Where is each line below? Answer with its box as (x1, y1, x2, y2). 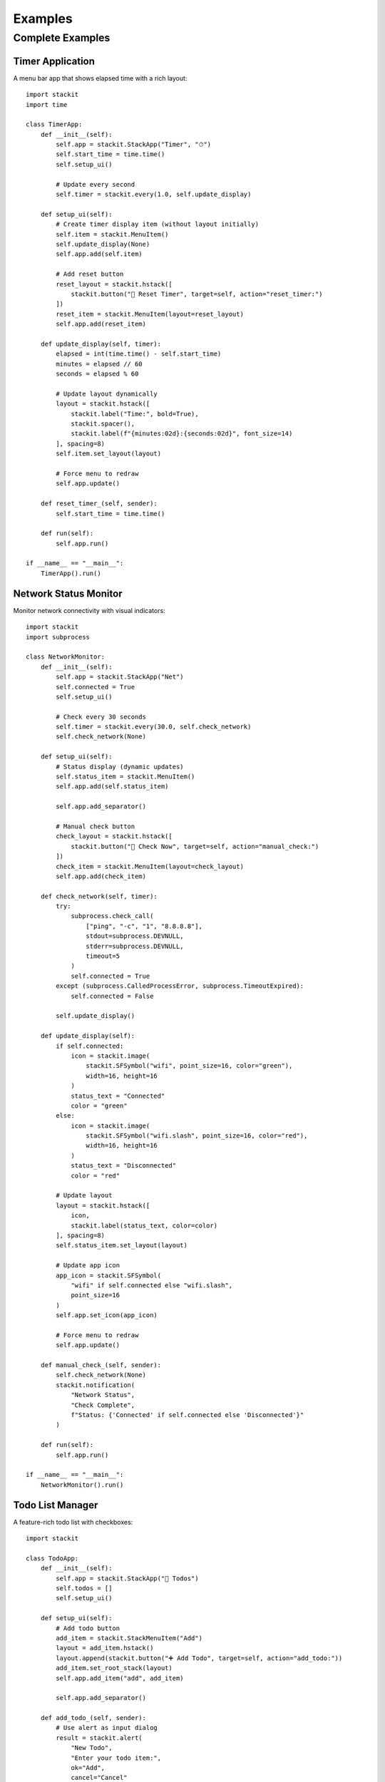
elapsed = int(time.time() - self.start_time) (56, 350, 222, 358)
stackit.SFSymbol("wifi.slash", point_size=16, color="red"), (86, 1132, 308, 1140)
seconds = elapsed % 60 (56, 370, 139, 378)
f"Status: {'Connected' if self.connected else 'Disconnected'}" (71, 1411, 304, 1419)
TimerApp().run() (40, 569, 101, 577)
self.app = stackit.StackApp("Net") (56, 673, 185, 681)
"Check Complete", (71, 1401, 135, 1409)
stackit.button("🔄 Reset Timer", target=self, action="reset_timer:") (71, 289, 323, 298)
